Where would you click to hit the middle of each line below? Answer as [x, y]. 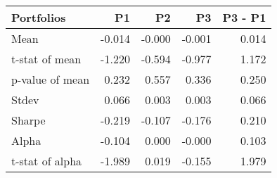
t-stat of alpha [47, 161]
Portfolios [39, 17]
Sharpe [28, 120]
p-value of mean [51, 79]
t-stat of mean [46, 59]
